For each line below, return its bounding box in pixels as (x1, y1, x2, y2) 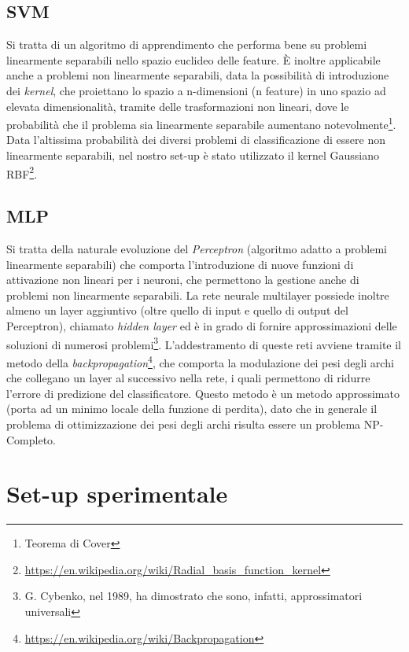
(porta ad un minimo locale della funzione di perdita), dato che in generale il (6, 400, 378, 417)
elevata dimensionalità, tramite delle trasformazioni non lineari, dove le (6, 98, 349, 114)
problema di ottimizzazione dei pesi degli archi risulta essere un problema (6, 415, 361, 432)
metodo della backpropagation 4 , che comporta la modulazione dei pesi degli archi (6, 352, 394, 370)
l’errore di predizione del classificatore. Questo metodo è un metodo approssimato (6, 385, 400, 401)
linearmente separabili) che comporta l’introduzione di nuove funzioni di (6, 256, 354, 272)
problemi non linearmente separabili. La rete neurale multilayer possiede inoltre (6, 286, 389, 303)
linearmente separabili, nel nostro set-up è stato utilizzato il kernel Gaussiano (6, 147, 379, 164)
